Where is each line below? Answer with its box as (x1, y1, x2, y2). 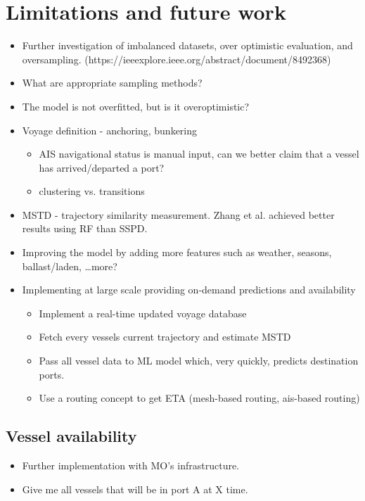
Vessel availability (6, 425, 137, 447)
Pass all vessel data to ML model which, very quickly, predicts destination (39, 353, 359, 368)
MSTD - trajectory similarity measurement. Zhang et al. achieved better (22, 207, 335, 222)
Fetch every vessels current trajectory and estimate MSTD (39, 329, 291, 344)
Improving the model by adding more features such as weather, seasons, (22, 245, 332, 260)
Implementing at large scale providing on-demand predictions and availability (22, 282, 356, 297)
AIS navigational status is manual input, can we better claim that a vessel (39, 146, 359, 161)
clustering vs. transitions (39, 184, 145, 198)
